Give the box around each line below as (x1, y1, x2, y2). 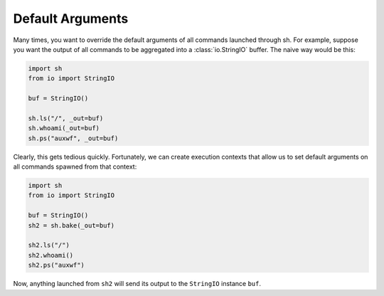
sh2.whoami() (28, 251, 74, 259)
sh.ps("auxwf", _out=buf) (28, 134, 119, 142)
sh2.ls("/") (28, 241, 70, 249)
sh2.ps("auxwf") (28, 261, 85, 270)
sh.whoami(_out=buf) (28, 125, 100, 132)
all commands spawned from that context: (13, 162, 137, 171)
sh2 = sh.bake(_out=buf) (28, 221, 115, 229)
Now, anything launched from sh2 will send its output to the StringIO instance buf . (13, 280, 262, 288)
